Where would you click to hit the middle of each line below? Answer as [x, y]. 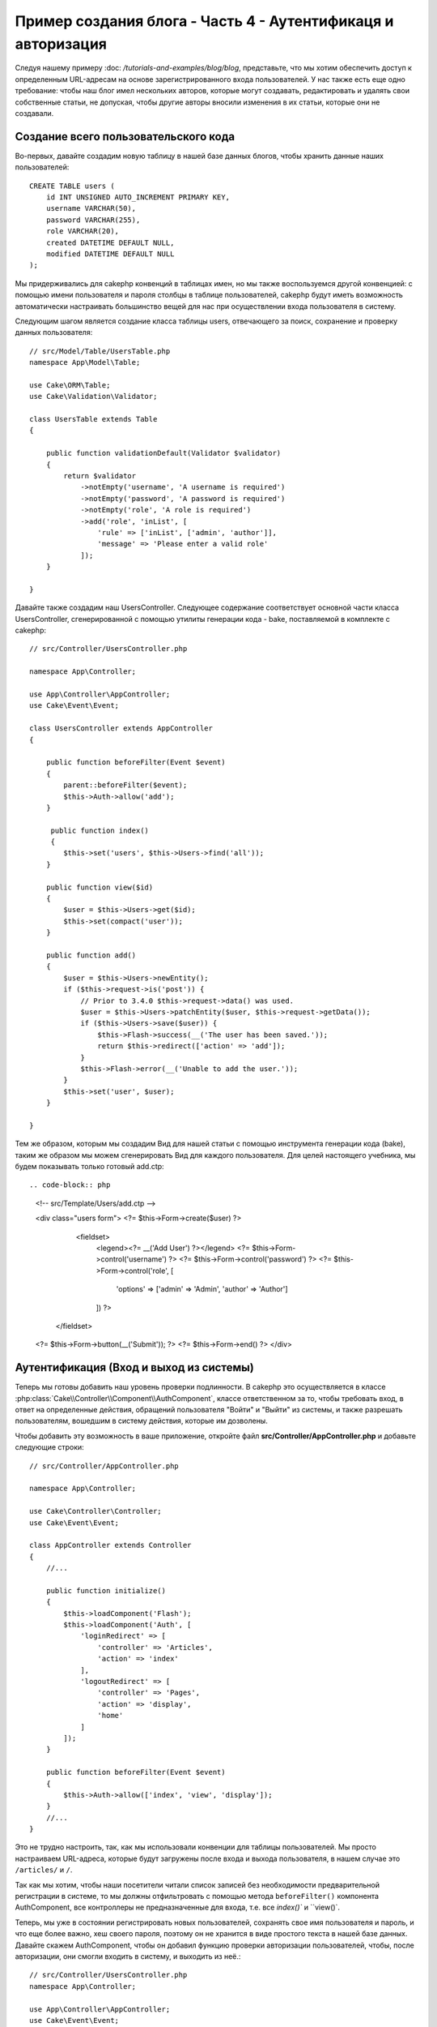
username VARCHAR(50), [91, 208]
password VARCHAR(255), [93, 220]
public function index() [100, 830]
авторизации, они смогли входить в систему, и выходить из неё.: [128, 1956]
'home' [110, 1716]
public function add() [91, 955]
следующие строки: [49, 1447]
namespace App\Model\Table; [85, 362]
